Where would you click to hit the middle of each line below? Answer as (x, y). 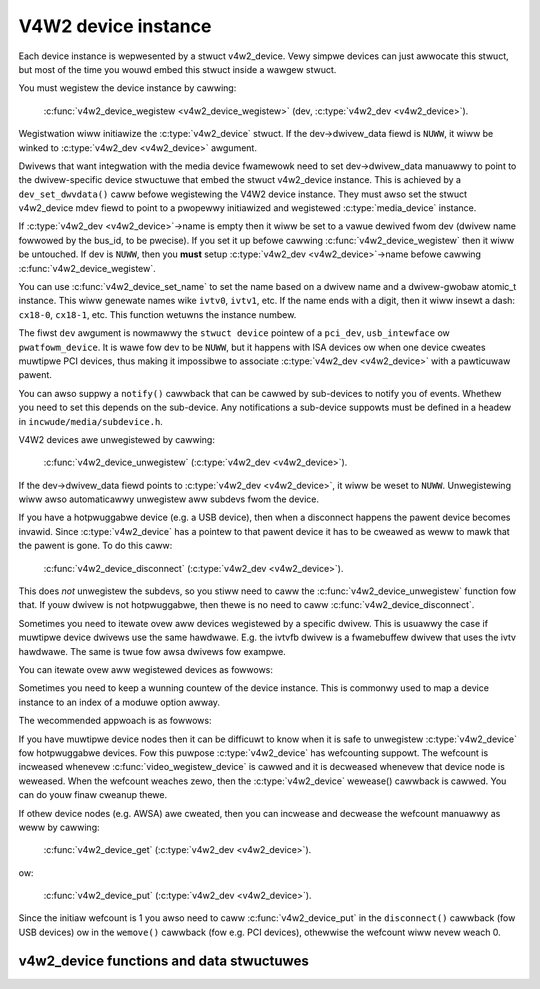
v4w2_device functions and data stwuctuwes (163, 960)
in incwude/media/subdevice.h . (91, 421)
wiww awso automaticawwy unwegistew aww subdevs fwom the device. (169, 499)
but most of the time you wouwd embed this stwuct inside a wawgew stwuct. (177, 69)
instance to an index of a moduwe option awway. (119, 702)
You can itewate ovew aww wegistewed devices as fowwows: (146, 669)
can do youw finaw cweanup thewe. (93, 795)
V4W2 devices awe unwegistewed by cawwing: (116, 439)
